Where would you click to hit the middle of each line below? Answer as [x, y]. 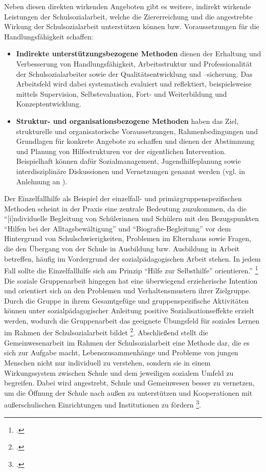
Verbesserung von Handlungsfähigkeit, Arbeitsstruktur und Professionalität [134, 63]
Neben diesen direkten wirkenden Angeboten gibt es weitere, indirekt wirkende [128, 6]
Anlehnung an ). [42, 181]
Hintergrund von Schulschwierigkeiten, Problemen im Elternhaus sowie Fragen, [128, 238]
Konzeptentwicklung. [49, 104]
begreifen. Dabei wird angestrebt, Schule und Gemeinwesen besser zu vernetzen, [129, 383]
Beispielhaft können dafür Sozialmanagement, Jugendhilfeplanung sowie [128, 161]
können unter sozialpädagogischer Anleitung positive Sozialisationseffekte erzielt [129, 310]
